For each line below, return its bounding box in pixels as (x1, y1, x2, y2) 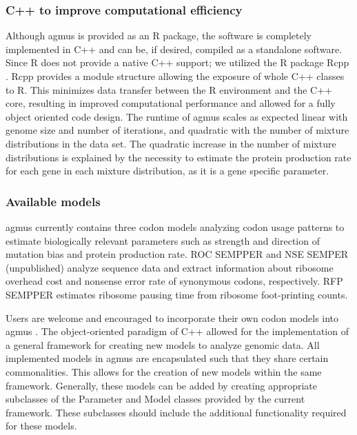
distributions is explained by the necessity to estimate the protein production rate (6, 150, 351, 164)
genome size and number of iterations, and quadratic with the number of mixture (6, 123, 349, 137)
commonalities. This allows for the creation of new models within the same (6, 364, 322, 378)
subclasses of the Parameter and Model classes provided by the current (6, 392, 305, 406)
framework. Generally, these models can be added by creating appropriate (6, 378, 318, 392)
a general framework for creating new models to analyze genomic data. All (6, 337, 320, 352)
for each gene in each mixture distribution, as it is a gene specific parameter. (6, 163, 329, 178)
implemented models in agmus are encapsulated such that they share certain (6, 351, 329, 365)
